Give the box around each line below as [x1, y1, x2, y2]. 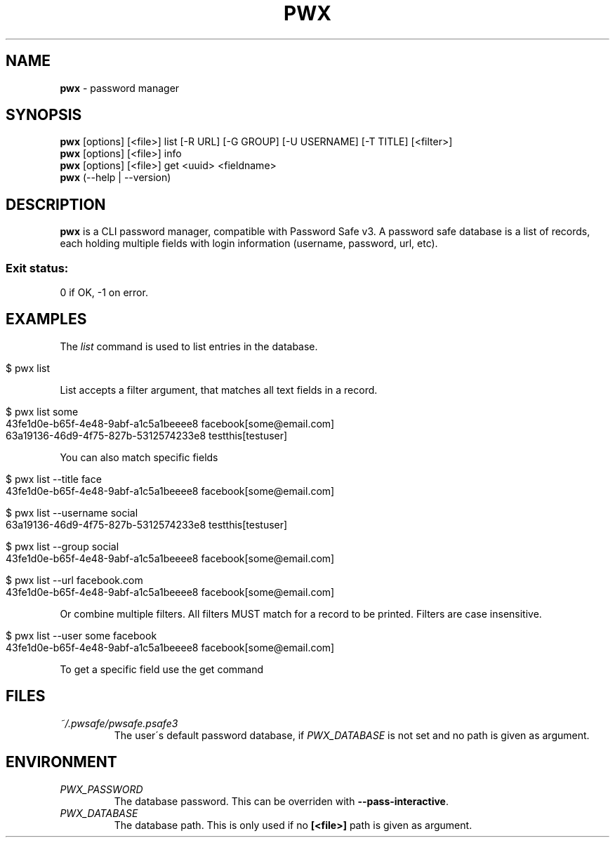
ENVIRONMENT [6, 753, 117, 771]
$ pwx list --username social [6, 506, 138, 519]
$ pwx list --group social [6, 540, 119, 552]
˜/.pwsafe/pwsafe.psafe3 [60, 717, 178, 729]
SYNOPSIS [6, 106, 82, 124]
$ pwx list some [6, 405, 79, 418]
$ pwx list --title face [6, 472, 102, 485]
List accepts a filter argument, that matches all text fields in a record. [60, 383, 378, 396]
